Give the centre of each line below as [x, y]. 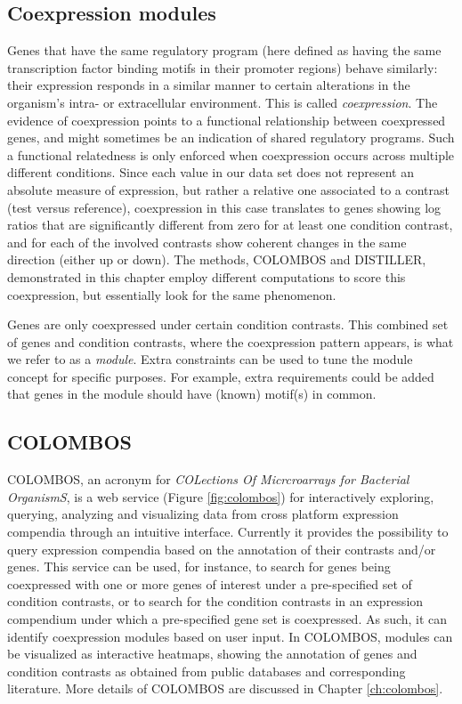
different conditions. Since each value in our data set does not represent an [211, 172]
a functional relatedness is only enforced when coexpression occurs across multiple [231, 154]
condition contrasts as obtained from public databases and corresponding [207, 671]
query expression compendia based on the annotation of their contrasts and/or [222, 549]
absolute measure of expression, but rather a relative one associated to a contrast [228, 189]
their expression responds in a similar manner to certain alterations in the [209, 85]
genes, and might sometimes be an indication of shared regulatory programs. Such [231, 138]
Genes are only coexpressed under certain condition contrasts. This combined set [228, 324]
